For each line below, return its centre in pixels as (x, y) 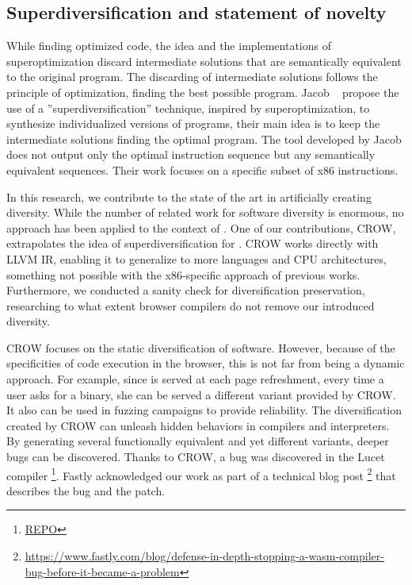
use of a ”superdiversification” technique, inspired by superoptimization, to (188, 108)
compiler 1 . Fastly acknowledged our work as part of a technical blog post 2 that (201, 474)
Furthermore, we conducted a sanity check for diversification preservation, (186, 290)
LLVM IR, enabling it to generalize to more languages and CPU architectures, (196, 258)
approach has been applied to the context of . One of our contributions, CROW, (201, 227)
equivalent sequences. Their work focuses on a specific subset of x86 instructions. (202, 169)
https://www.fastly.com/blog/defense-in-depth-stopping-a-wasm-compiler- (204, 556)
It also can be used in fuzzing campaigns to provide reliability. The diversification (204, 410)
